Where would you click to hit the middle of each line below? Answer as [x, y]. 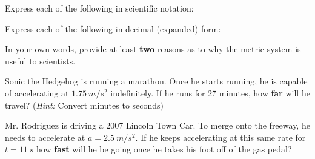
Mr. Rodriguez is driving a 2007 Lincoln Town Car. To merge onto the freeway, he [157, 125]
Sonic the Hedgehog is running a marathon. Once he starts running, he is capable [156, 81]
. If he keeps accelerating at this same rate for [220, 137]
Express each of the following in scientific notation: [99, 8]
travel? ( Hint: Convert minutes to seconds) [85, 105]
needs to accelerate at [45, 137]
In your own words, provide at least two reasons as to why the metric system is [153, 49]
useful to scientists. [40, 60]
